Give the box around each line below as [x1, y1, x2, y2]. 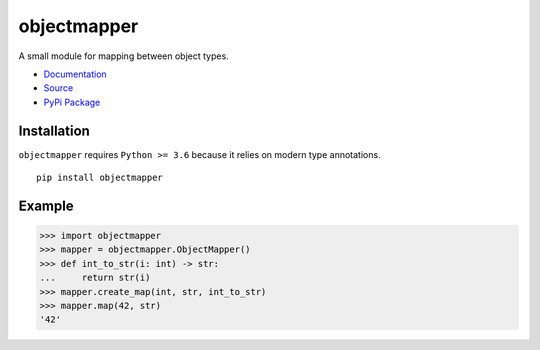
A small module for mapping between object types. [18, 50, 229, 62]
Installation [18, 122, 90, 139]
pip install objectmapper [36, 172, 164, 184]
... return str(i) [39, 272, 151, 284]
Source [43, 82, 74, 94]
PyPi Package [43, 96, 101, 108]
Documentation [43, 68, 107, 80]
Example [18, 197, 74, 214]
